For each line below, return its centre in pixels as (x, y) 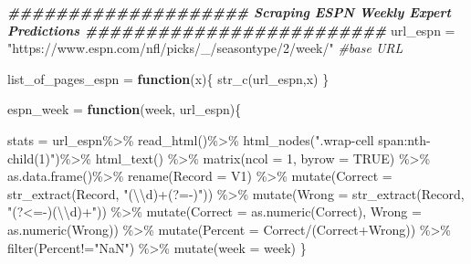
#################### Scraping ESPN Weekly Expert (229, 12)
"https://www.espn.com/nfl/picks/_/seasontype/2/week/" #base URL (205, 48)
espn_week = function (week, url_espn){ (125, 109)
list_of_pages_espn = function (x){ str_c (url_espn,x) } (168, 78)
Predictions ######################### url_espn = (231, 30)
